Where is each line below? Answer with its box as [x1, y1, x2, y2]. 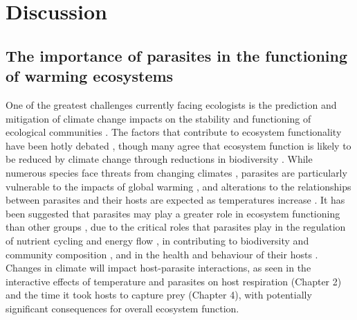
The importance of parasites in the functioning [6, 44, 348, 66]
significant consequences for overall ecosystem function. [6, 301, 239, 315]
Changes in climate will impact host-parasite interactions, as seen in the [6, 260, 311, 275]
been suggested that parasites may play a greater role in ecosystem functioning [6, 206, 340, 220]
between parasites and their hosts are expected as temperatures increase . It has [6, 193, 345, 207]
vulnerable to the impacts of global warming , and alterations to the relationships [6, 179, 351, 193]
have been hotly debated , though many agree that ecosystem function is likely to [6, 138, 351, 152]
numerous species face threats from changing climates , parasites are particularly [6, 165, 347, 179]
